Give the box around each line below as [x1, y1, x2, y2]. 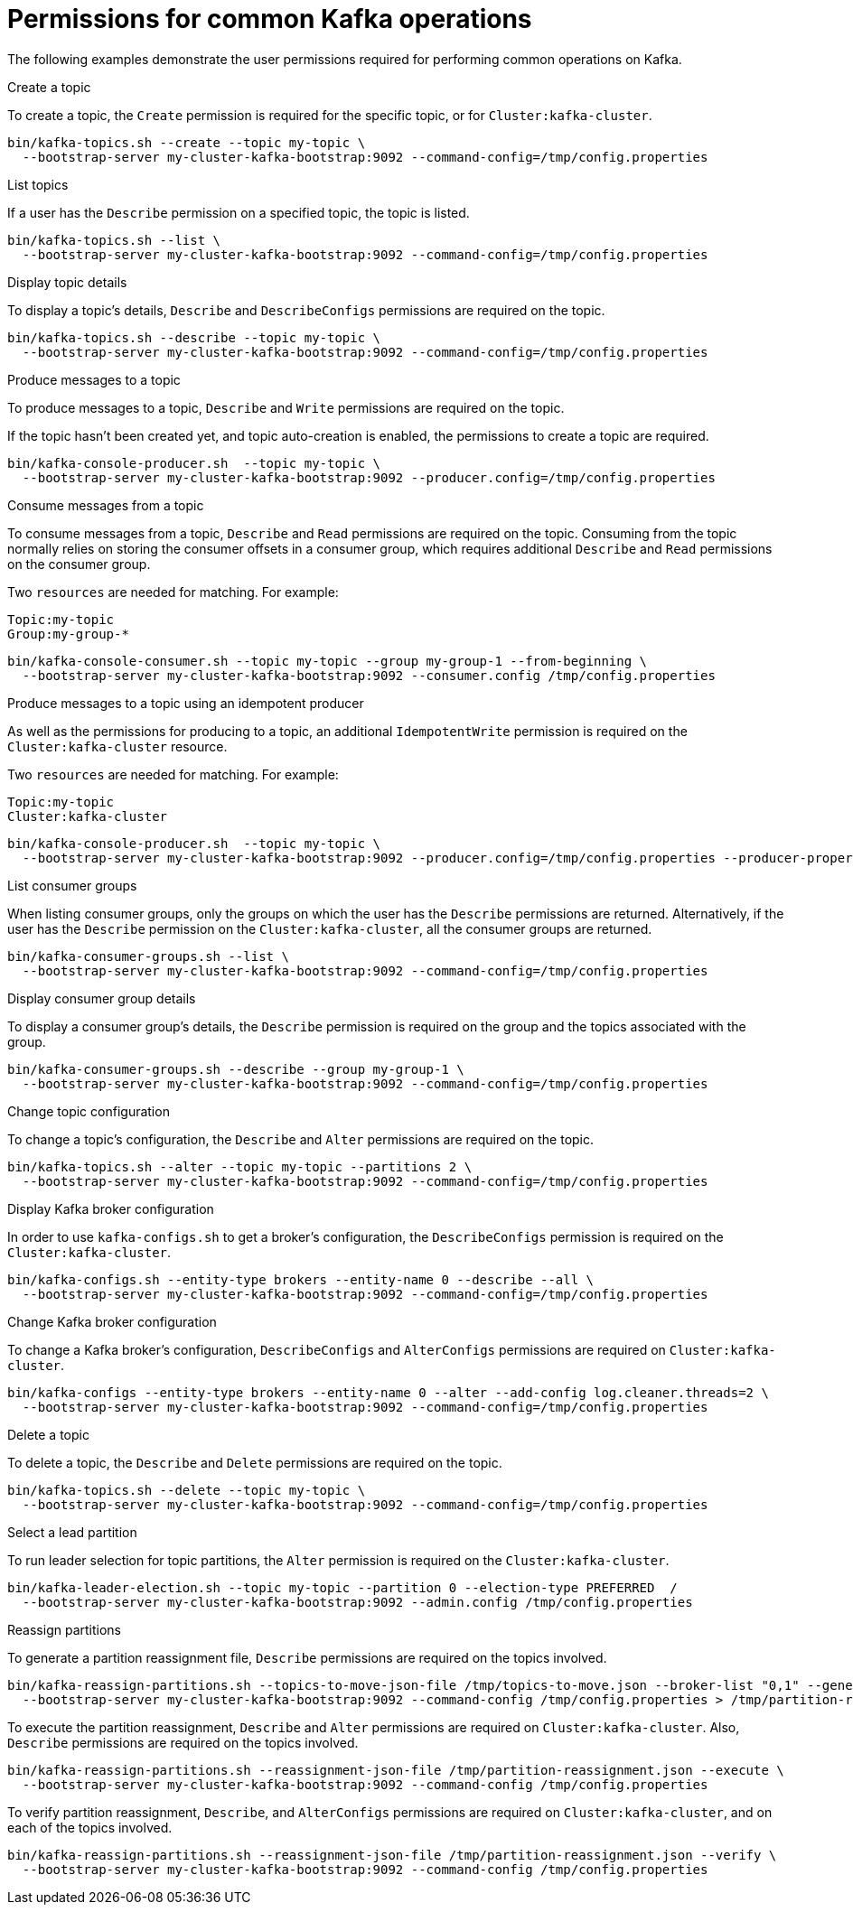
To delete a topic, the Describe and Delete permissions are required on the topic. [7, 1454, 502, 1470]
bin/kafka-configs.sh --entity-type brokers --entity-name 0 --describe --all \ [7, 1272, 595, 1287]
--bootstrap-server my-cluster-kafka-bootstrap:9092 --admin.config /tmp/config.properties [22, 1594, 693, 1609]
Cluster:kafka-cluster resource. [7, 738, 228, 754]
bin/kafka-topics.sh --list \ [7, 232, 221, 247]
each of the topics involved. [7, 1819, 173, 1835]
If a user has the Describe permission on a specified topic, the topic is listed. [7, 204, 470, 220]
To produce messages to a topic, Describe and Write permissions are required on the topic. [7, 399, 565, 415]
